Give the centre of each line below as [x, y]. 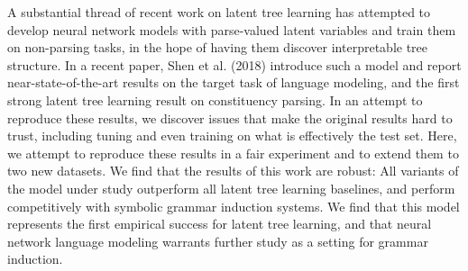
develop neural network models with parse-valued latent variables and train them [232, 29]
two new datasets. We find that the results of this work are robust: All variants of [233, 171]
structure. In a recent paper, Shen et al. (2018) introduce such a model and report [234, 64]
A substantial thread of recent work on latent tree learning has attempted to [219, 12]
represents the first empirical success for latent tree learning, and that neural [220, 224]
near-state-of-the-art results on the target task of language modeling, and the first [234, 82]
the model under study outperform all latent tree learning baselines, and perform [231, 188]
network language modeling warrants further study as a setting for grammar [218, 241]
